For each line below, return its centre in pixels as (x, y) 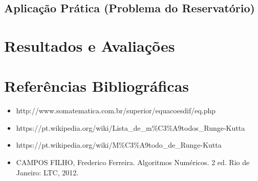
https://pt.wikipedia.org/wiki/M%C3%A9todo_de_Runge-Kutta (119, 145)
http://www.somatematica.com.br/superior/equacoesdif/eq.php (116, 110)
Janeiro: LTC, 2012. (47, 172)
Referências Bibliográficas (97, 86)
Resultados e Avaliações (90, 45)
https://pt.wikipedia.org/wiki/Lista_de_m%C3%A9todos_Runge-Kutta (131, 127)
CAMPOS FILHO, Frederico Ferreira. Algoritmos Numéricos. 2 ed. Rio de (133, 162)
